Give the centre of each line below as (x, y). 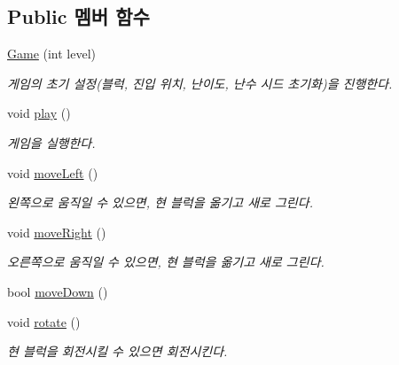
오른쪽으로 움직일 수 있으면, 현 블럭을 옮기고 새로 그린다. (166, 262)
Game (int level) (52, 54)
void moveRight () (57, 232)
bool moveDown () (58, 291)
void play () (39, 113)
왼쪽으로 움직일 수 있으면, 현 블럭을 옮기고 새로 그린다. (160, 202)
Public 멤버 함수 (78, 16)
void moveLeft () (53, 172)
